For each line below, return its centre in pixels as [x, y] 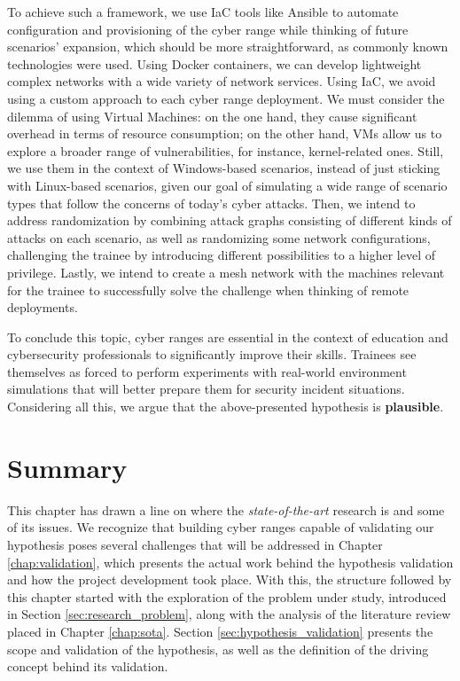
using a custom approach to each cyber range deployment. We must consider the [226, 98]
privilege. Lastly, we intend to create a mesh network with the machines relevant [226, 272]
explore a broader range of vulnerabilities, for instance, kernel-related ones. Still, [226, 150]
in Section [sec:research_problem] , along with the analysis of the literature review [229, 614]
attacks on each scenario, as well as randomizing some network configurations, [219, 237]
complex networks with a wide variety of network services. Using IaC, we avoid [222, 81]
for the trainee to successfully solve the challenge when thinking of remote [208, 290]
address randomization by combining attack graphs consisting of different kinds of [230, 220]
